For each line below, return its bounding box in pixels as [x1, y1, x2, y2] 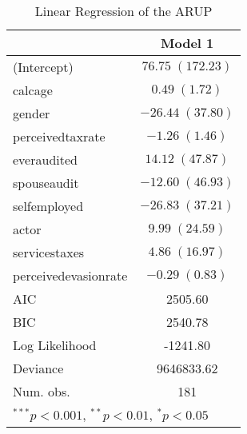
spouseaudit [13, 173, 79, 192]
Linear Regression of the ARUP [34, 2, 213, 20]
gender [13, 104, 50, 122]
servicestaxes [13, 243, 85, 261]
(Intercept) [13, 58, 74, 76]
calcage [13, 81, 53, 99]
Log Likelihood [13, 336, 97, 354]
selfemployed [13, 197, 84, 215]
